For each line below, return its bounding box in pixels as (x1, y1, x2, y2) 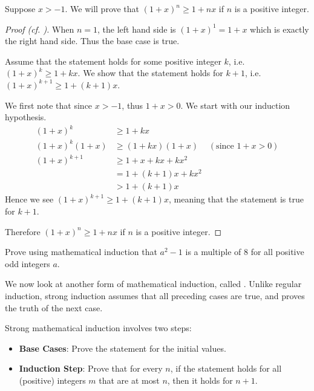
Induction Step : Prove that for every (19, 362, 163, 375)
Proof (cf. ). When (5, 22, 74, 35)
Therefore (5, 225, 41, 238)
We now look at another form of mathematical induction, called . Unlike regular (5, 277, 302, 290)
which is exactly (250, 22, 309, 35)
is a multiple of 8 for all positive (185, 245, 304, 258)
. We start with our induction (180, 99, 290, 111)
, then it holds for (167, 374, 233, 387)
